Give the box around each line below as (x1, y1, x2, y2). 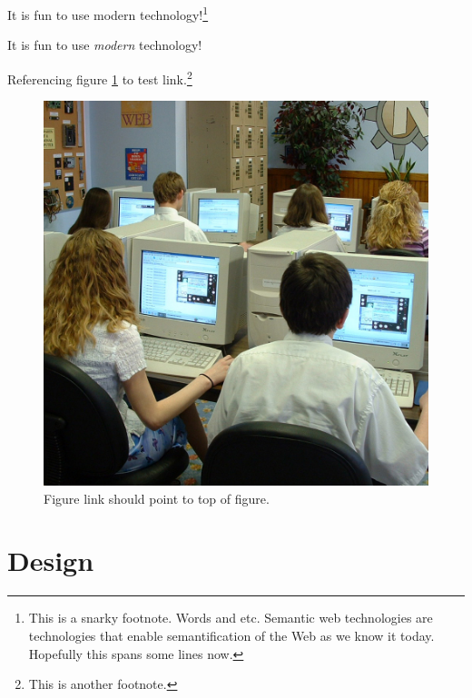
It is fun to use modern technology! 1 (7, 3, 209, 24)
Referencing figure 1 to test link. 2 (7, 66, 192, 88)
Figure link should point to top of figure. (44, 488, 270, 507)
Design (7, 542, 94, 579)
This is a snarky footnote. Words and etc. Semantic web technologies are (28, 608, 433, 627)
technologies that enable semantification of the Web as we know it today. (28, 626, 435, 644)
